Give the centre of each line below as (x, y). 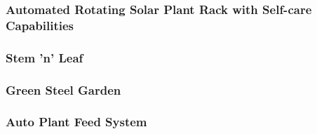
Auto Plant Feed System (76, 122)
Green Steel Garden (63, 89)
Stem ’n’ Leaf (45, 57)
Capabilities (40, 25)
